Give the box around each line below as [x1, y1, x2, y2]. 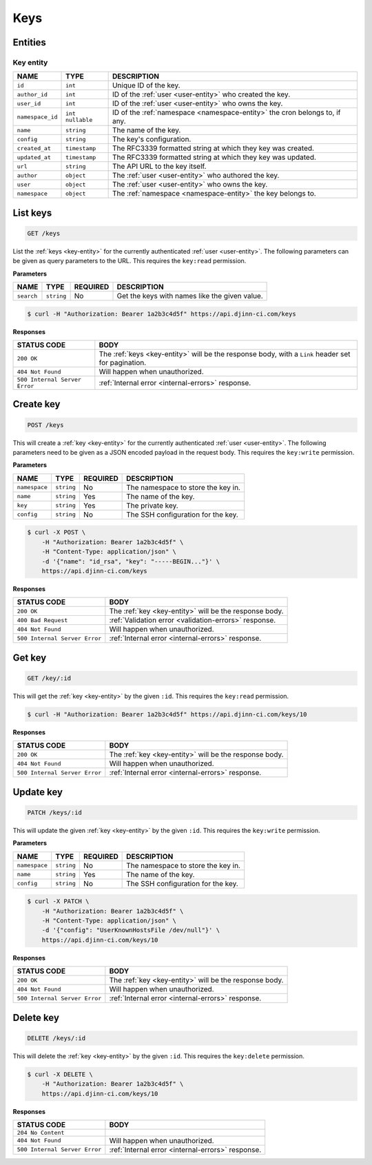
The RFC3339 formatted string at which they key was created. [112, 143, 315, 153]
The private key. [126, 500, 178, 510]
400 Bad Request [17, 617, 68, 623]
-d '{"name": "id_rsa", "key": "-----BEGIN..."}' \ [41, 557, 220, 565]
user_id [17, 100, 41, 107]
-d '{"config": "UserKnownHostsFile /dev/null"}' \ [41, 927, 220, 934]
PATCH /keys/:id [27, 808, 83, 816]
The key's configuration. [112, 134, 192, 144]
